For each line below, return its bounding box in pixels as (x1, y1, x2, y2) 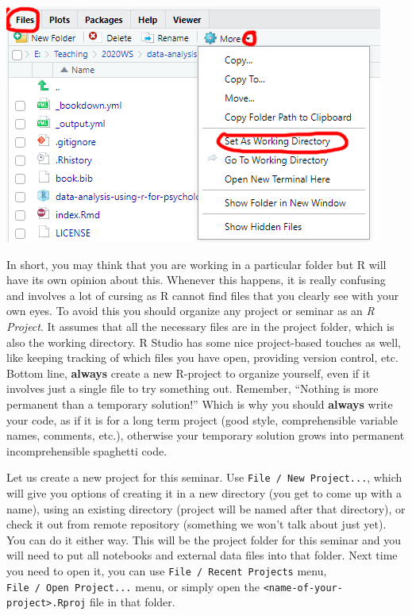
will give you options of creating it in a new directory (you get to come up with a (6, 484, 402, 501)
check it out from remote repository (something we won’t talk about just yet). (6, 516, 387, 532)
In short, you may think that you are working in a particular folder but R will (6, 256, 387, 272)
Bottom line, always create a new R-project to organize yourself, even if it (6, 364, 371, 381)
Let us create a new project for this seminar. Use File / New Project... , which (6, 469, 402, 486)
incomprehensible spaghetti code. (6, 442, 167, 459)
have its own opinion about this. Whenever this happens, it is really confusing (6, 271, 386, 288)
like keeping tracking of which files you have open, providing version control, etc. (6, 349, 399, 366)
